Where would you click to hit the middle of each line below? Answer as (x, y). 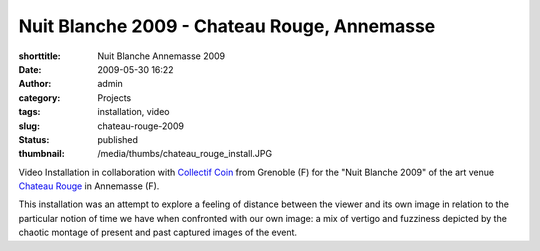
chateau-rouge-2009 (141, 126)
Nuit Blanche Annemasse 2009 (161, 56)
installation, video (133, 112)
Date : (30, 69)
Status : (34, 139)
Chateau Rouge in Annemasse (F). (89, 186)
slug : (29, 126)
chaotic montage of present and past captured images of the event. (158, 232)
